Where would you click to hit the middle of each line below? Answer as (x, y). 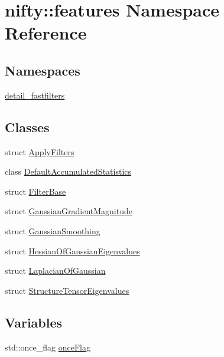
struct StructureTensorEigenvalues (67, 290)
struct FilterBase (35, 191)
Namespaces (43, 70)
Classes (27, 127)
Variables (34, 322)
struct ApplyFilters (40, 151)
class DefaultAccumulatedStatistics (68, 171)
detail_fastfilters (35, 95)
